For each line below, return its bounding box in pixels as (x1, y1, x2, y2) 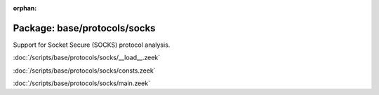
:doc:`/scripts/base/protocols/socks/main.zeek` (13, 79, 151, 87)
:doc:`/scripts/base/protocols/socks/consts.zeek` (13, 66, 156, 75)
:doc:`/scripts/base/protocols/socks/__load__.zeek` (13, 53, 161, 62)
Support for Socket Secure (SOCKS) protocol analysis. (13, 41, 171, 49)
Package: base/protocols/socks (13, 22, 156, 34)
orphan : (13, 4, 37, 12)
